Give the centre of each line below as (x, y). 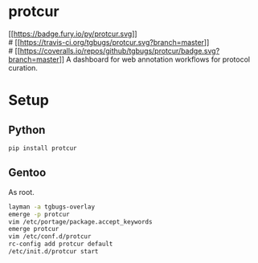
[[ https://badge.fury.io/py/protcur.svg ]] (73, 34)
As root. (21, 192)
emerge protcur (34, 229)
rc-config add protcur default (61, 244)
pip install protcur (43, 148)
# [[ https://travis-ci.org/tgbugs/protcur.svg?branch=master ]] (109, 42)
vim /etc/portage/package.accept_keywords (80, 222)
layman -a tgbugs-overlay (51, 207)
